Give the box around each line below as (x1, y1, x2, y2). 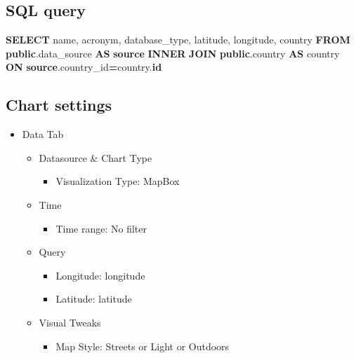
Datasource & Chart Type (39, 150, 152, 165)
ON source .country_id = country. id (6, 60, 162, 74)
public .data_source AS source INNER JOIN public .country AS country (6, 46, 340, 60)
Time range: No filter (55, 221, 147, 235)
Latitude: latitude (55, 291, 132, 306)
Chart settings (6, 94, 112, 116)
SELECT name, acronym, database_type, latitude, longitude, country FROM (6, 32, 350, 47)
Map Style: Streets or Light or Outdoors (55, 338, 230, 353)
